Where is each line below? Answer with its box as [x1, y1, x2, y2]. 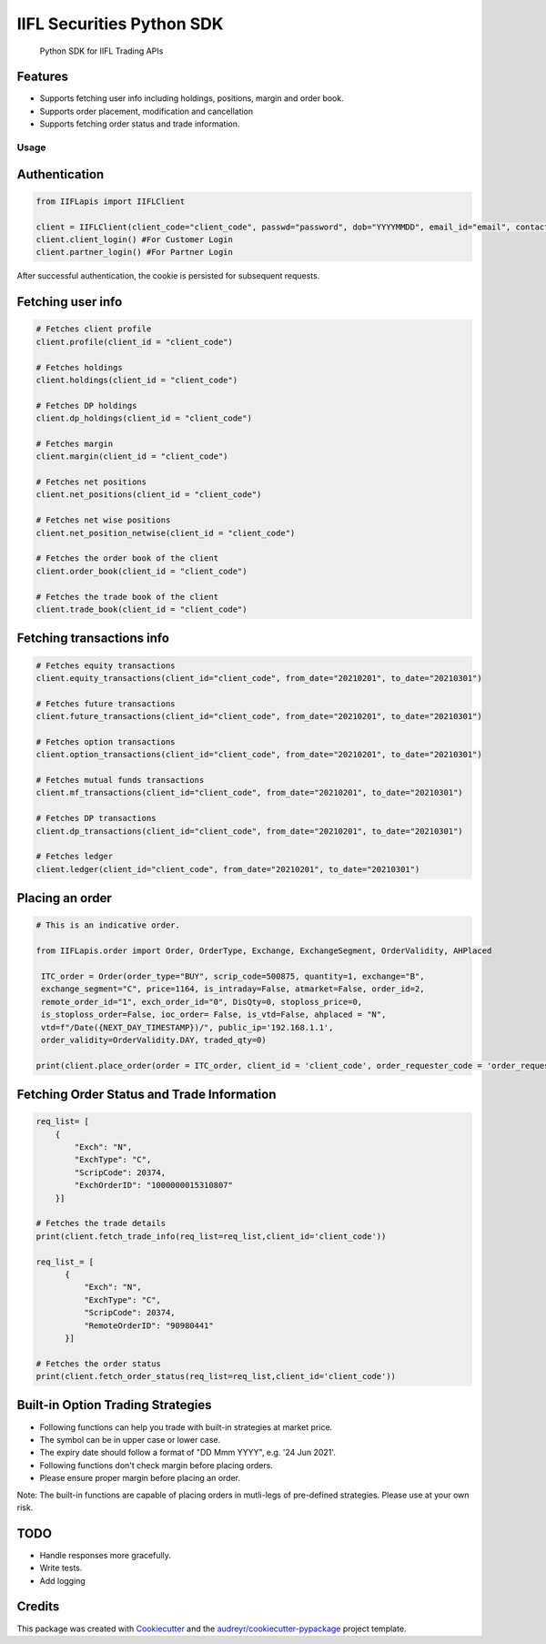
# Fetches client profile [35, 324, 152, 334]
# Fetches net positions [35, 477, 147, 487]
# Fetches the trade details [35, 1218, 167, 1229]
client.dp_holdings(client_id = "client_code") [35, 413, 252, 423]
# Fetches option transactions [35, 736, 177, 746]
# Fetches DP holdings [35, 401, 137, 411]
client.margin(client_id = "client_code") [35, 452, 228, 462]
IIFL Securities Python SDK [16, 14, 224, 34]
